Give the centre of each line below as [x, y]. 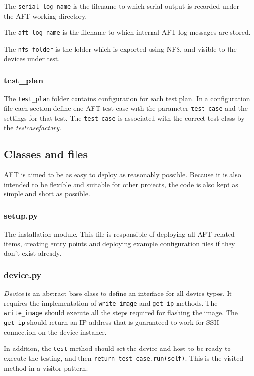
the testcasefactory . [33, 127]
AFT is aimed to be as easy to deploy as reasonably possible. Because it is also [123, 175]
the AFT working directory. [46, 15]
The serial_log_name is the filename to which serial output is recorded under [122, 6]
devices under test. [32, 58]
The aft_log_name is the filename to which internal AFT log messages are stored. [127, 32]
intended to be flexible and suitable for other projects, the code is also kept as [121, 184]
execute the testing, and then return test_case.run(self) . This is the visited [124, 358]
